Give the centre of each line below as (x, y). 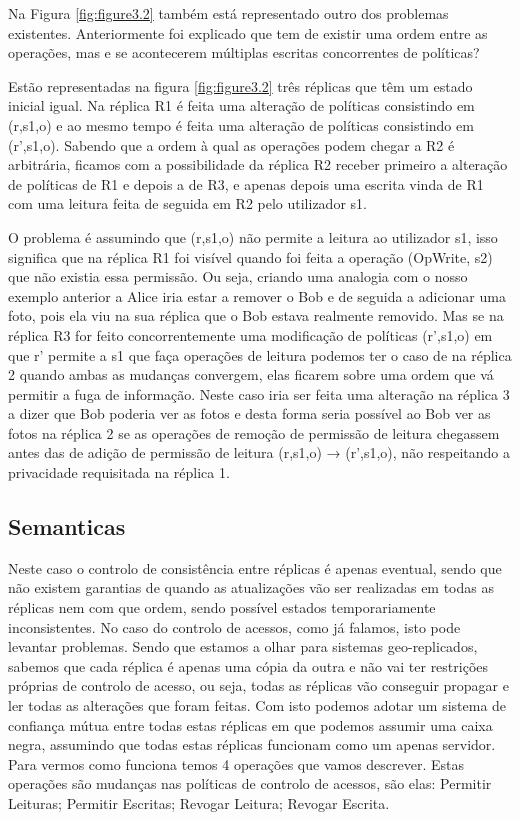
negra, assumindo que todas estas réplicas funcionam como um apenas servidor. (252, 744)
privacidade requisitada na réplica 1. (119, 472)
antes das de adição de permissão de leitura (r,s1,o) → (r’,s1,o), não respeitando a (259, 452)
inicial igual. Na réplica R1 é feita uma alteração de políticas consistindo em (241, 105)
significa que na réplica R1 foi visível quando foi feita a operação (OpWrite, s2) (250, 256)
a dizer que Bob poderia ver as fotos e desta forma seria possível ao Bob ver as (249, 413)
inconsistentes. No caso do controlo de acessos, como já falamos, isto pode (234, 626)
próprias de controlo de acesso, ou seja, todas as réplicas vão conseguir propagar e (258, 685)
